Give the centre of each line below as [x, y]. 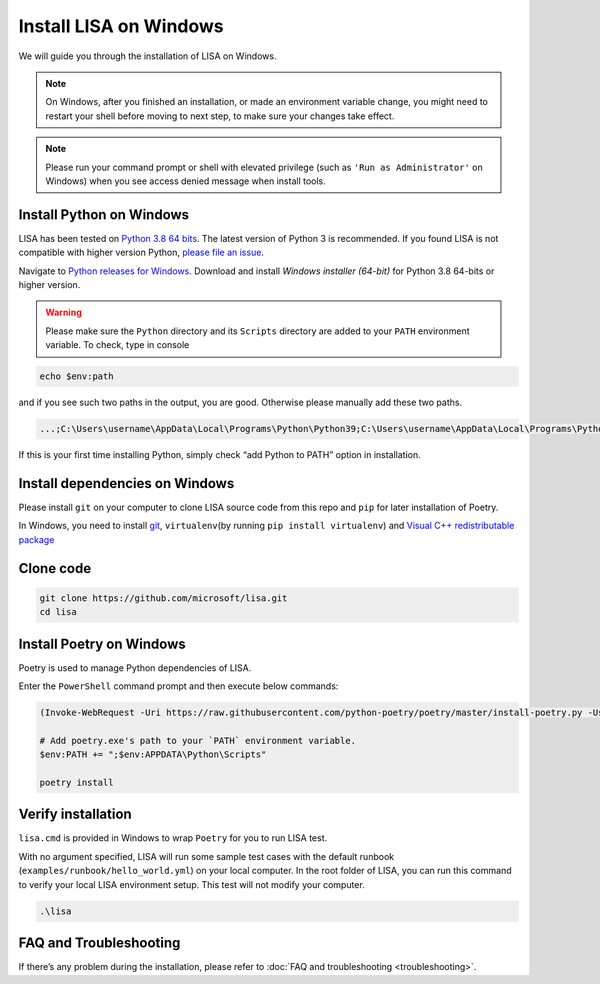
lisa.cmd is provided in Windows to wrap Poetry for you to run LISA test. [173, 838]
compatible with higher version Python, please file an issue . [141, 252]
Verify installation [75, 814]
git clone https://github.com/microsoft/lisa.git [163, 598]
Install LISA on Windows [121, 26]
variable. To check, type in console [117, 345]
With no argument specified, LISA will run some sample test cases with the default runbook [206, 856]
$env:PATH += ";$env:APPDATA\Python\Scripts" [153, 754]
